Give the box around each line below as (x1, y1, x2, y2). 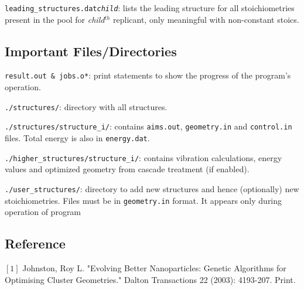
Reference (5, 234, 66, 253)
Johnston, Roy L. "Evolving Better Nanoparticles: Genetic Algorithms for (22, 262, 286, 274)
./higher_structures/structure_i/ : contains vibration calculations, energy (5, 151, 282, 163)
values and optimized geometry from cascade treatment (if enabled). (5, 163, 250, 175)
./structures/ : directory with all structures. (5, 100, 168, 112)
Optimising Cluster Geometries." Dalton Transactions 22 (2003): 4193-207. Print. (5, 273, 296, 285)
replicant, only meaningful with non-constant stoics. (113, 13, 299, 25)
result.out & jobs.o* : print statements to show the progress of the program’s (5, 69, 291, 81)
